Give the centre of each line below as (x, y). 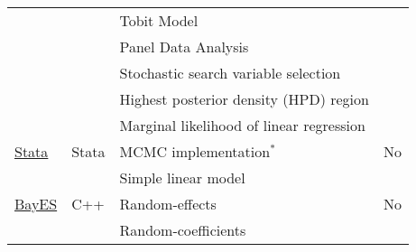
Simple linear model (182, 177)
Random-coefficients (183, 230)
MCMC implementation (195, 151)
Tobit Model (159, 20)
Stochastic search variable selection (230, 73)
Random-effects (168, 204)
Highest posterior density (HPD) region (244, 99)
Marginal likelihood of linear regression (242, 125)
